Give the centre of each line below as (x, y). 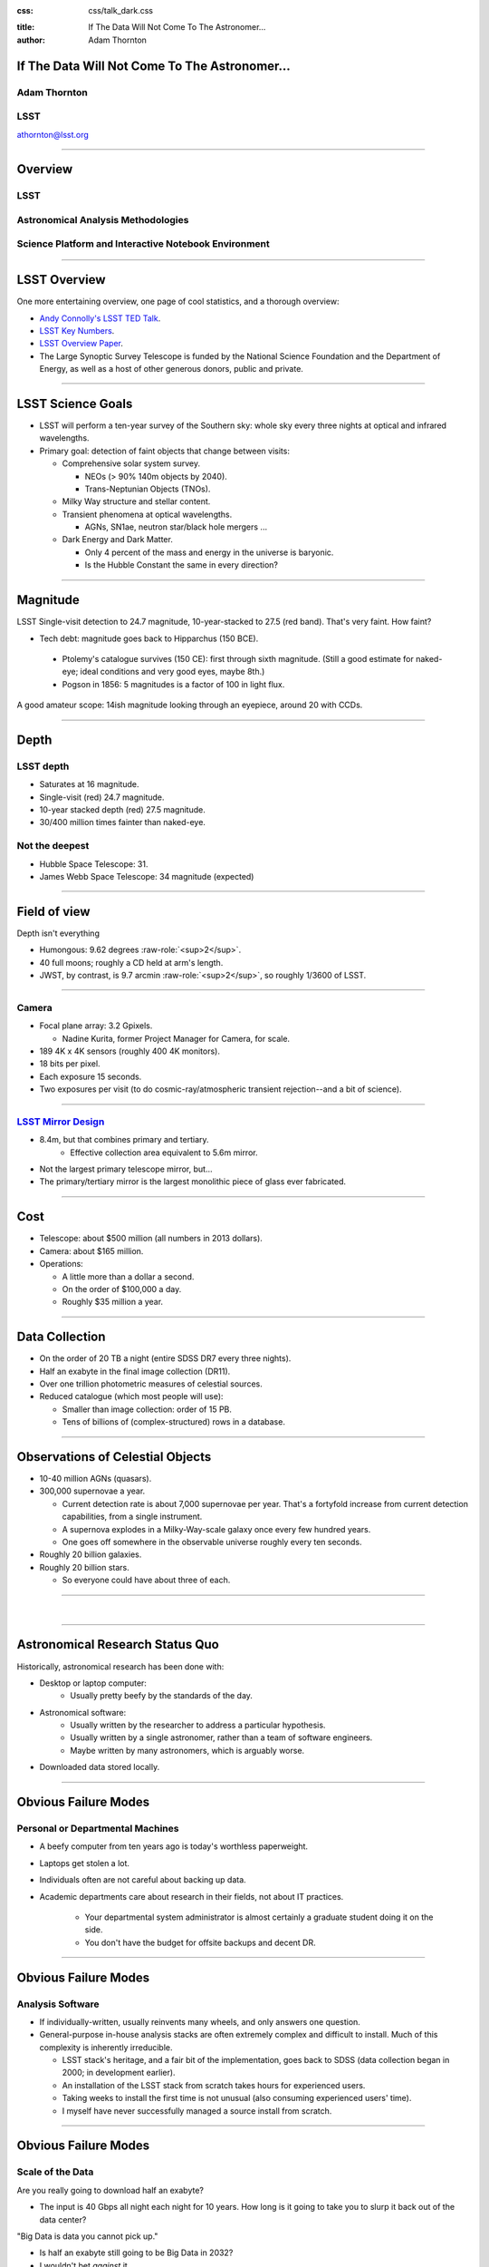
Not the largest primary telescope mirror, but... (126, 1169)
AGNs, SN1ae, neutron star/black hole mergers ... (176, 527)
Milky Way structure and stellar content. (136, 501)
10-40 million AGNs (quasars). (96, 1479)
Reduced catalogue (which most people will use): (131, 1396)
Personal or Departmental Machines (98, 1829)
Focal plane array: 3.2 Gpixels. (96, 1026)
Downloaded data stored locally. (100, 1767)
